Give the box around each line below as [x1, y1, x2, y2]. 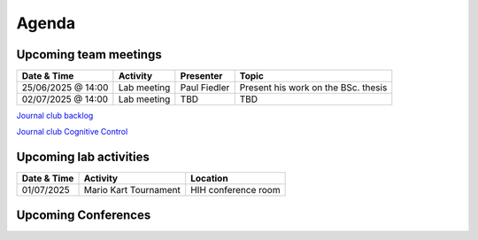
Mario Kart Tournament [83, 184, 181, 197]
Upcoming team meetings [16, 47, 163, 62]
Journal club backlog [16, 111, 94, 121]
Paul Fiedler [180, 81, 230, 94]
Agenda [16, 13, 75, 33]
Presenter [180, 70, 223, 82]
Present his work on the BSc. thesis [239, 81, 388, 94]
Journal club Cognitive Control [16, 127, 128, 137]
